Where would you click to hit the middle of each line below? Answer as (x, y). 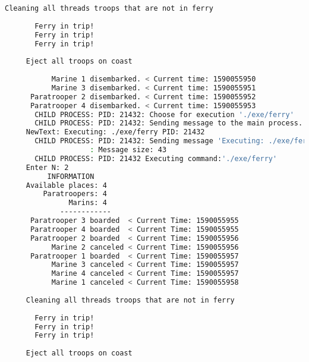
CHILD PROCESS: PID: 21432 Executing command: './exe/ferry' (156, 158)
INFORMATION (71, 176)
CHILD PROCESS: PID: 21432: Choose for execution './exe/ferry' (164, 114)
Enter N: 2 (47, 167)
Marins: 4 (88, 203)
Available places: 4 (66, 185)
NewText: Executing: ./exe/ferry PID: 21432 (115, 132)
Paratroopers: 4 (75, 194)
